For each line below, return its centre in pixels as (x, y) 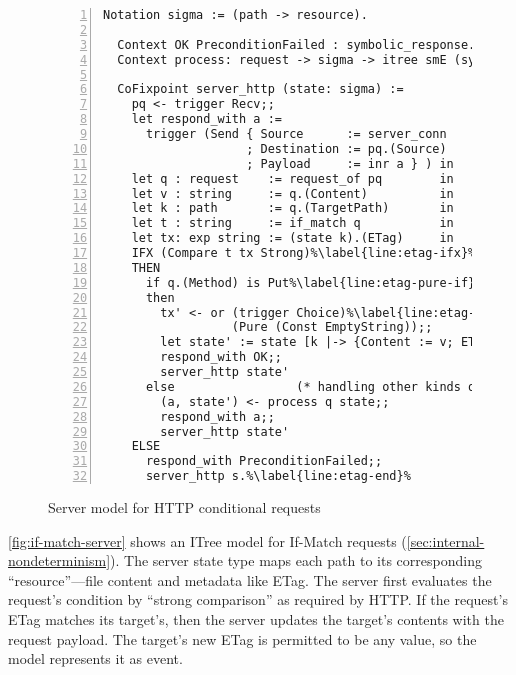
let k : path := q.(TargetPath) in (292, 208)
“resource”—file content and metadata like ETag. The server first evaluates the (250, 579)
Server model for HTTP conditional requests (184, 507)
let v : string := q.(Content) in (292, 193)
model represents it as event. (95, 658)
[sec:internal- (445, 540)
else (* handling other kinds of (314, 386)
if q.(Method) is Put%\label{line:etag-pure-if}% (314, 282)
